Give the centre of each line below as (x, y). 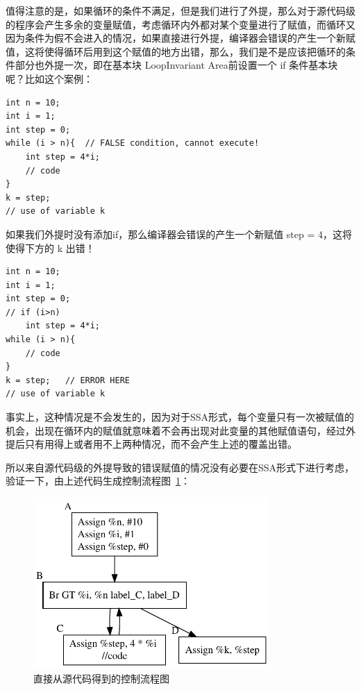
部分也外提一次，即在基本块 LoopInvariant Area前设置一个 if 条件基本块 (176, 65)
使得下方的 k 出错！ (50, 247)
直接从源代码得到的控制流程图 (101, 678)
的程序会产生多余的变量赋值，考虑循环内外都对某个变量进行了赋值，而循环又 (180, 24)
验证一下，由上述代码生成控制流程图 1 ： (98, 481)
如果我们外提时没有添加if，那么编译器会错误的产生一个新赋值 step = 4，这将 (179, 234)
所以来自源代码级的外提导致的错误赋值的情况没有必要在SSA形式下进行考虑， (180, 467)
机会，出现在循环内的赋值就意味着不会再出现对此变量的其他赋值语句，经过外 (180, 430)
